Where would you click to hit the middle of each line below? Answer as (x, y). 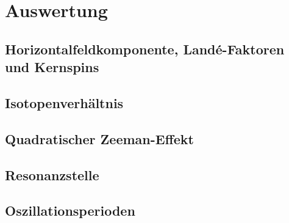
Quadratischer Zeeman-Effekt (99, 138)
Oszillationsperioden (70, 210)
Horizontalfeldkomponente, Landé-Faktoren (145, 49)
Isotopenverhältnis (64, 102)
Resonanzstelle (52, 174)
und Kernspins (52, 67)
